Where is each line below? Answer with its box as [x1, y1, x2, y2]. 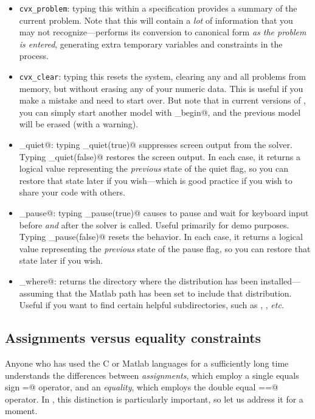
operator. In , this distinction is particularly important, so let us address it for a [5, 392, 303, 405]
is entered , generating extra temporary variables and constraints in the [19, 37, 283, 50]
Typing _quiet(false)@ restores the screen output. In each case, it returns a [19, 150, 301, 163]
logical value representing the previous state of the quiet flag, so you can [19, 162, 289, 175]
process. [19, 49, 49, 62]
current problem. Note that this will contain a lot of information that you [19, 13, 293, 26]
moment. [5, 404, 38, 417]
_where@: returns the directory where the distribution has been [19, 275, 258, 287]
